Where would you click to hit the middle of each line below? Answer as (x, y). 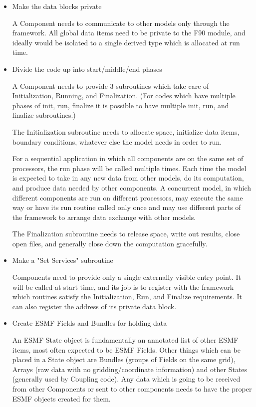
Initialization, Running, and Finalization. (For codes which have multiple (124, 96)
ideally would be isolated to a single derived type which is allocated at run (126, 42)
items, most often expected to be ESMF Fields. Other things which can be (126, 349)
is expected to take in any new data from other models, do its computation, (128, 178)
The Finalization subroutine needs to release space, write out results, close (126, 234)
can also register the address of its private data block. (94, 306)
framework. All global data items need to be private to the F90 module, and (129, 33)
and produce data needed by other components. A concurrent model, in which (131, 187)
